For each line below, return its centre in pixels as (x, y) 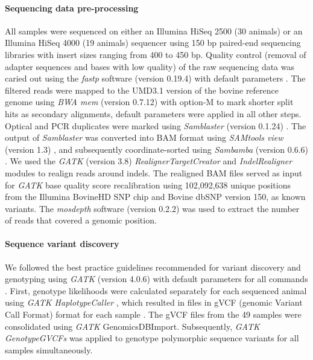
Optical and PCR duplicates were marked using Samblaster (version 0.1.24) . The (156, 125)
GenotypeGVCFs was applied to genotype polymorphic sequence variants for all (152, 338)
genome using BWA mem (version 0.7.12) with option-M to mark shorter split (149, 102)
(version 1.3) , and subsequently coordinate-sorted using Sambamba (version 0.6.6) (157, 149)
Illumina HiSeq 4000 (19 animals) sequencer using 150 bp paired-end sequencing (153, 43)
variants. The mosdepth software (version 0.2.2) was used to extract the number (152, 208)
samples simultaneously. (49, 349)
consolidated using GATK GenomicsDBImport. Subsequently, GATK (132, 326)
